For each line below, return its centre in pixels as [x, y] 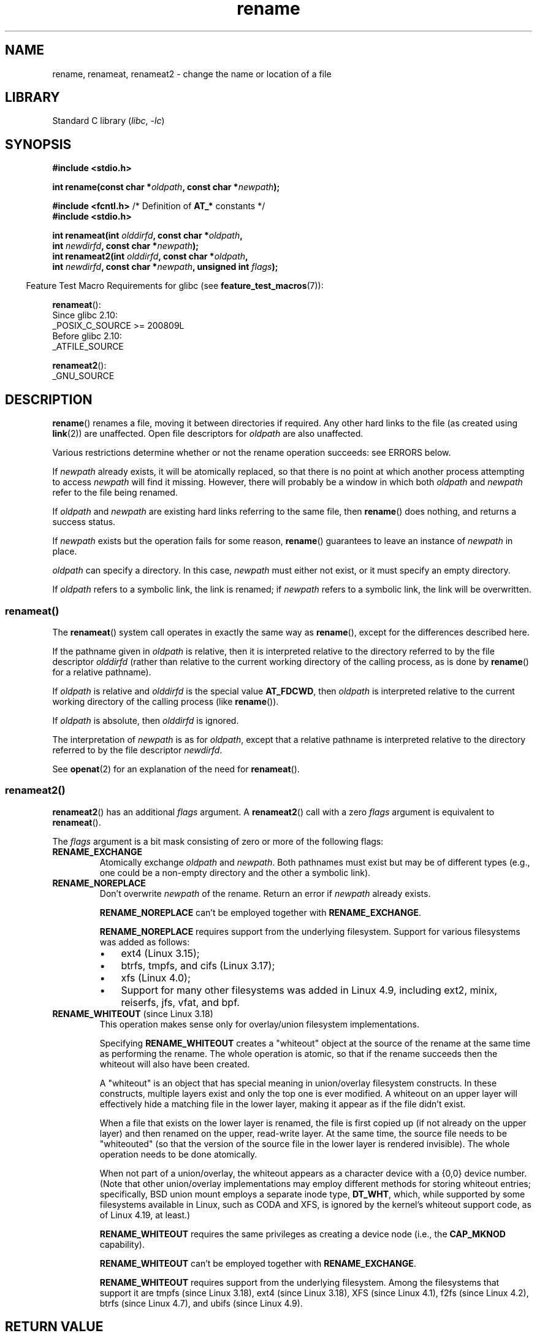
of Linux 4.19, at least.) [145, 1215]
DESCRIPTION [49, 399]
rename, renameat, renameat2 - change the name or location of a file [192, 74]
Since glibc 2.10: [85, 315]
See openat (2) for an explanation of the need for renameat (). [176, 769]
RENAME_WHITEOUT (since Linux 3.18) [133, 1013]
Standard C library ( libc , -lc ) [109, 121]
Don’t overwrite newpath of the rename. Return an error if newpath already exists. [265, 893]
